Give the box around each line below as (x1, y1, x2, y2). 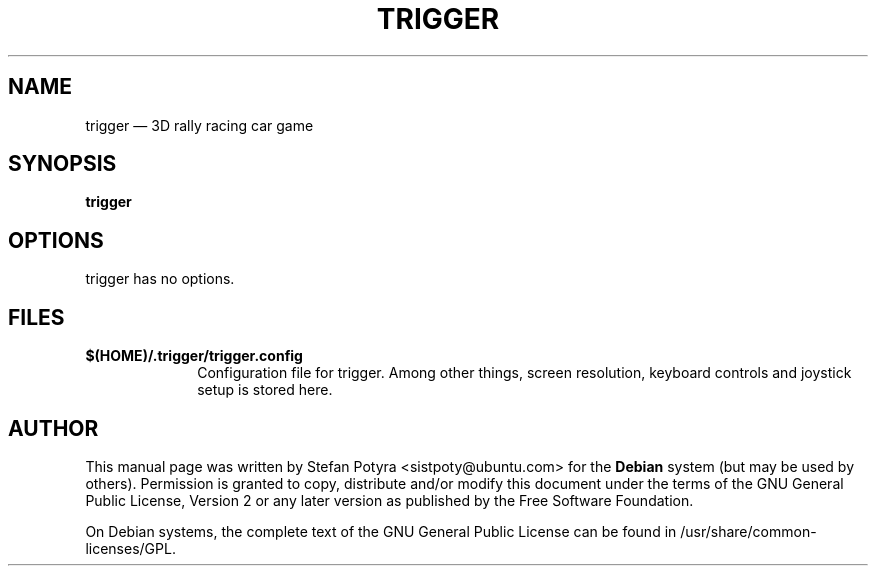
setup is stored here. (197, 381, 333, 399)
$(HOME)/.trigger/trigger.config (85, 347, 303, 365)
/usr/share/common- (680, 522, 817, 540)
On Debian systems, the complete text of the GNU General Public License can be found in (85, 522, 677, 540)
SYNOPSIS (8, 151, 117, 177)
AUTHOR (8, 415, 99, 441)
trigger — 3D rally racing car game (85, 116, 314, 134)
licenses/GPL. (85, 539, 176, 557)
